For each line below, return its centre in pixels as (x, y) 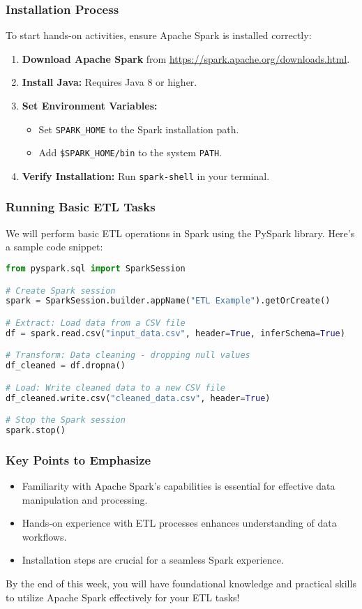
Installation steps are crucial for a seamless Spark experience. (153, 560)
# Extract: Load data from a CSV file (96, 323)
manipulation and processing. (85, 499)
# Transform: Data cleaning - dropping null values (128, 355)
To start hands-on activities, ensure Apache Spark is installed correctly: (159, 35)
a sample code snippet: (54, 247)
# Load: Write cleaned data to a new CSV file (115, 388)
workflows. (44, 536)
